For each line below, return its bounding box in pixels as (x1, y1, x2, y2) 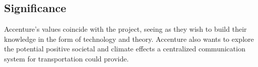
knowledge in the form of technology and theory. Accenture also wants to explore (4, 33, 254, 44)
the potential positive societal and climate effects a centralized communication (4, 43, 245, 54)
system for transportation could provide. (4, 53, 129, 63)
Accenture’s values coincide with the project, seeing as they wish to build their (4, 24, 247, 34)
